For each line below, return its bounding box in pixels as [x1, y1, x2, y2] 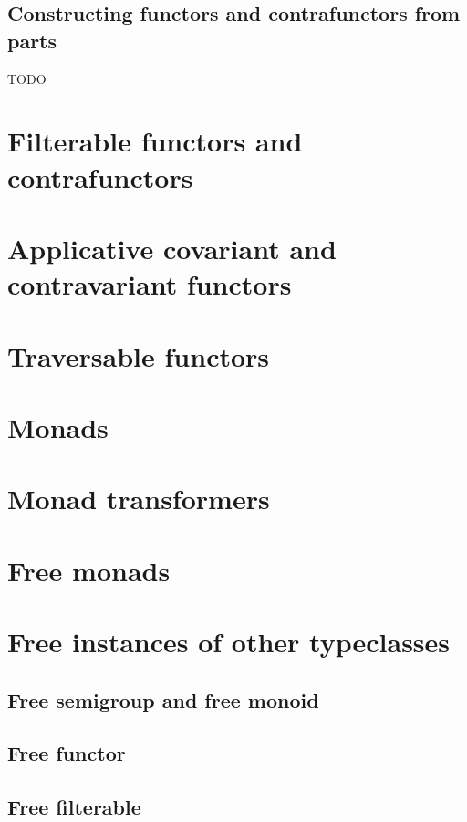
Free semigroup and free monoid [7, 685, 319, 713]
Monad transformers [7, 480, 270, 517]
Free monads [7, 551, 171, 588]
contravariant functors [7, 265, 292, 303]
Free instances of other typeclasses [7, 623, 451, 660]
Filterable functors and [7, 122, 303, 160]
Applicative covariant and [7, 229, 337, 266]
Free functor [7, 739, 126, 767]
